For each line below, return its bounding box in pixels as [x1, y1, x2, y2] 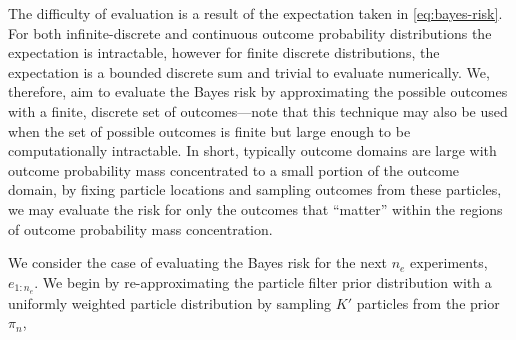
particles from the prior [356, 292, 500, 313]
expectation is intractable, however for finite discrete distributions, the [8, 42, 440, 63]
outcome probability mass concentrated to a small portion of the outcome [8, 159, 460, 180]
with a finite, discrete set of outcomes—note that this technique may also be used [8, 100, 508, 121]
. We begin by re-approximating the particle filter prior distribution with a [34, 271, 492, 292]
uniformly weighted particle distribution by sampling [8, 292, 332, 313]
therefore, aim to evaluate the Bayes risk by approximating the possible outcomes [8, 81, 508, 102]
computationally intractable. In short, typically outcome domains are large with [8, 140, 497, 161]
